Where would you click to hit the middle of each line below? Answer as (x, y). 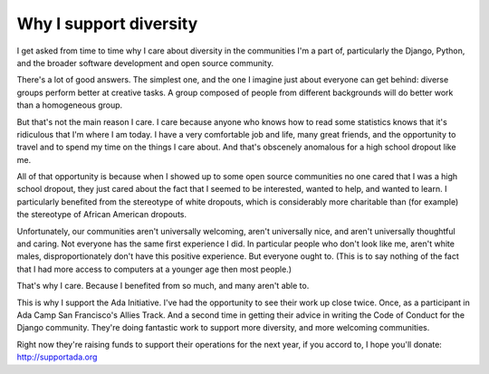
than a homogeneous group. (70, 105)
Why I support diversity (107, 24)
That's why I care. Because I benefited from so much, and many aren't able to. (163, 286)
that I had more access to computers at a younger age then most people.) (154, 269)
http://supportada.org (57, 357)
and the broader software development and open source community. (145, 62)
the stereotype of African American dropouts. (102, 215)
